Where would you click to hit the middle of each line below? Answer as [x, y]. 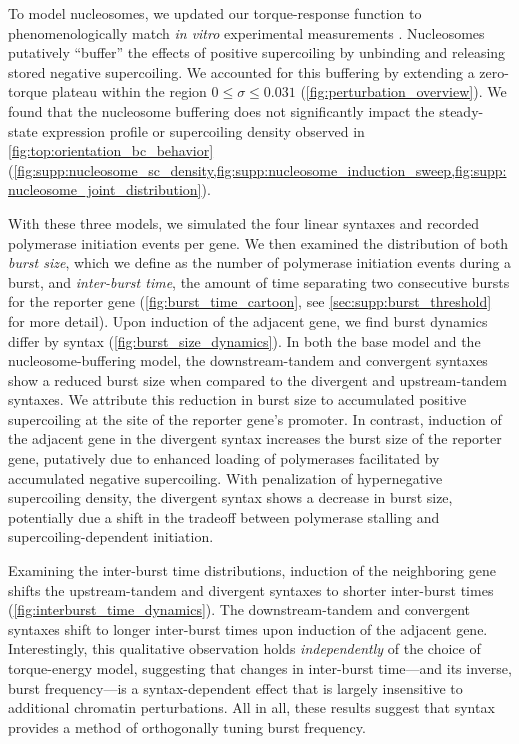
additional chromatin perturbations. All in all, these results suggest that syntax [251, 707]
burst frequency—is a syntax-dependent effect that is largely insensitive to [235, 687]
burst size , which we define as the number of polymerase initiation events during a [260, 262]
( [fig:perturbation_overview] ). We [403, 91]
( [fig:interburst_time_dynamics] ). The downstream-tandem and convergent [239, 609]
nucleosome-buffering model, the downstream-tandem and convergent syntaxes [248, 360]
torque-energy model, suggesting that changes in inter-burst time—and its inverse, [260, 668]
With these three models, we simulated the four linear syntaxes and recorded [244, 222]
